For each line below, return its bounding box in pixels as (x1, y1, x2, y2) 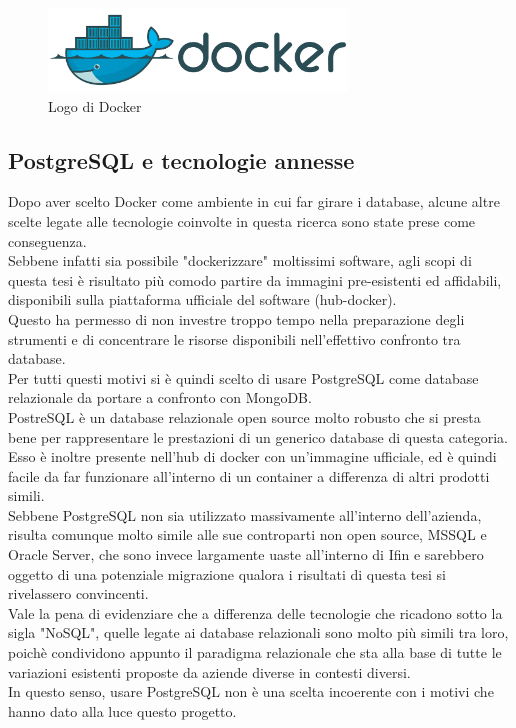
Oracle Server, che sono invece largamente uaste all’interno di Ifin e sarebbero (8, 544, 484, 565)
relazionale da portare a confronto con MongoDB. (8, 387, 312, 408)
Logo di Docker (48, 95, 142, 116)
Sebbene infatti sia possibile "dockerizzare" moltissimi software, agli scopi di (8, 250, 472, 271)
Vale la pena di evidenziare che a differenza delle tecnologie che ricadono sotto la (8, 602, 503, 623)
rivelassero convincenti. (8, 583, 149, 604)
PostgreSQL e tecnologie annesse (8, 144, 355, 175)
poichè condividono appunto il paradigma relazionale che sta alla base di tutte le (8, 642, 502, 663)
